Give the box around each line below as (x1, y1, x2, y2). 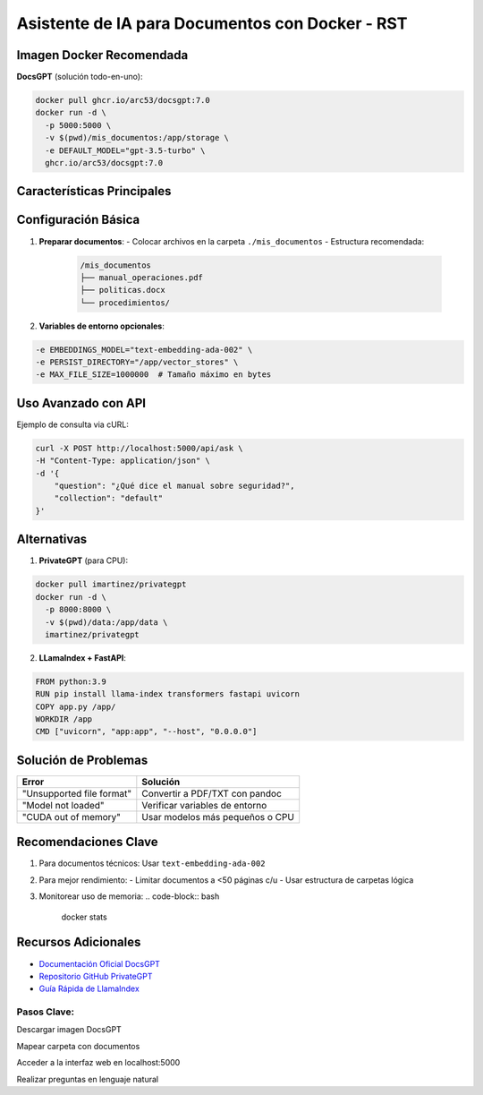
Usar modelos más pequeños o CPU (141, 810, 295, 823)
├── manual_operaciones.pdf (80, 272, 203, 282)
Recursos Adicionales (16, 935, 141, 950)
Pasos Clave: (16, 1005, 75, 1018)
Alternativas (16, 532, 88, 547)
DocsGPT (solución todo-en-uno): (16, 72, 143, 82)
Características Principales (16, 184, 172, 199)
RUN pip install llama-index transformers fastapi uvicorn (35, 689, 300, 699)
